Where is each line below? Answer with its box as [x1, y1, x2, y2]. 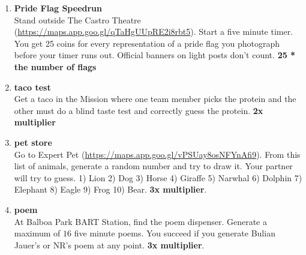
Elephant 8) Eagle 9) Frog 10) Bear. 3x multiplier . [14, 183, 207, 196]
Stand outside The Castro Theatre [14, 13, 141, 26]
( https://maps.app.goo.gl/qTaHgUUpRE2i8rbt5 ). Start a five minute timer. [14, 25, 293, 38]
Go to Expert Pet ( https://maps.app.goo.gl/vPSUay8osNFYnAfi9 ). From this [14, 148, 301, 160]
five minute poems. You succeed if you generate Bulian [74, 227, 275, 239]
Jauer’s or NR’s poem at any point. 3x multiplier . [14, 238, 205, 251]
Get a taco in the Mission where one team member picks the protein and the [14, 92, 296, 105]
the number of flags [14, 60, 97, 73]
